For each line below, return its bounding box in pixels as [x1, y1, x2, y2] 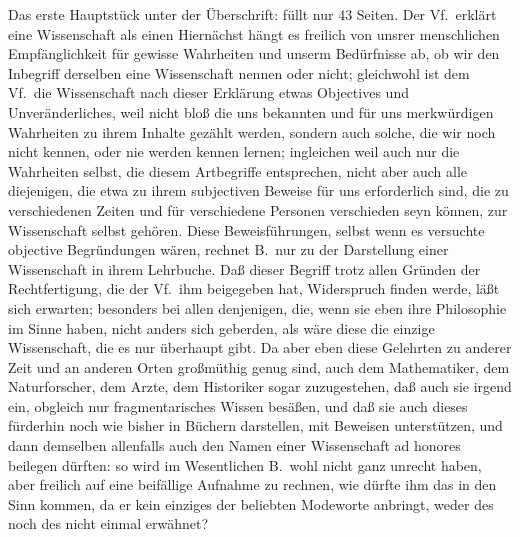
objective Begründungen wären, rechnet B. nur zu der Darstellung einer [8, 239, 449, 260]
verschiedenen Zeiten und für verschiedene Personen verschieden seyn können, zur [8, 199, 508, 220]
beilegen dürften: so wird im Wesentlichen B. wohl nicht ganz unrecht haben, [8, 454, 482, 475]
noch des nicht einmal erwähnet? [8, 513, 208, 534]
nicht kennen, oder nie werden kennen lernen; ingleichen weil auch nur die [8, 141, 460, 162]
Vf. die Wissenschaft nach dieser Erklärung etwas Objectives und [8, 82, 409, 103]
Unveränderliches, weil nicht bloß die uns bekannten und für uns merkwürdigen [8, 101, 494, 122]
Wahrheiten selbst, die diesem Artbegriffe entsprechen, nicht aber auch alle [8, 160, 467, 181]
